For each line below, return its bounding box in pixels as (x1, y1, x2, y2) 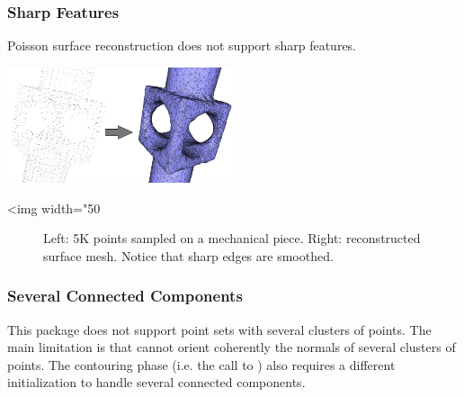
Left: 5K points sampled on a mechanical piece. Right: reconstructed (43, 229, 421, 248)
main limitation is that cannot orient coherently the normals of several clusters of (7, 338, 456, 356)
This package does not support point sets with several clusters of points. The (7, 320, 432, 338)
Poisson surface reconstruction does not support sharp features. (7, 36, 357, 55)
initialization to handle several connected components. (7, 373, 306, 392)
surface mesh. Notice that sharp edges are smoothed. (43, 246, 334, 265)
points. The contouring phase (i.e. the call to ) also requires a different (7, 355, 396, 374)
